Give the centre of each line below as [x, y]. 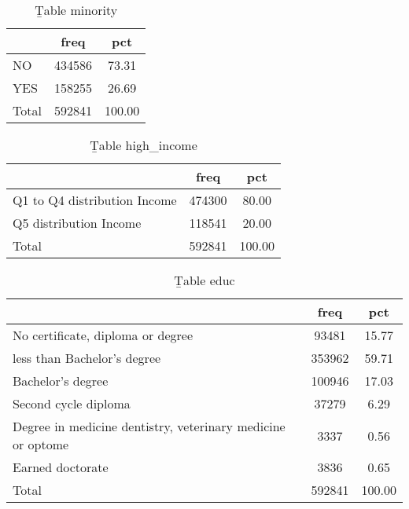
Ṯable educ [204, 280]
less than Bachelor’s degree [87, 358]
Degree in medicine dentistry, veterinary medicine [149, 426]
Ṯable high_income [144, 145]
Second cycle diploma [72, 403]
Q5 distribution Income [77, 223]
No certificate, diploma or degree [103, 335]
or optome [41, 444]
